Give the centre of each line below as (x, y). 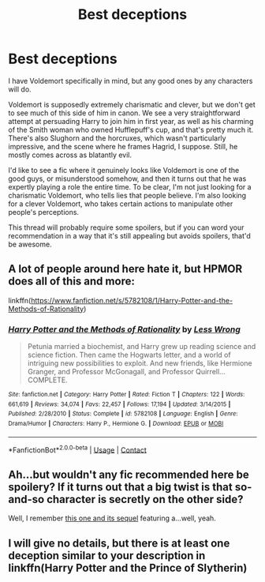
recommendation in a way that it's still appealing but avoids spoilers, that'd (129, 235)
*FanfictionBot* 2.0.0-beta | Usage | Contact (78, 449)
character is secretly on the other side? (145, 499)
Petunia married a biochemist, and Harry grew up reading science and (142, 347)
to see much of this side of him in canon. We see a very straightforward (124, 113)
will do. (20, 89)
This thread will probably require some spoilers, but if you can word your (126, 227)
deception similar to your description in (107, 556)
